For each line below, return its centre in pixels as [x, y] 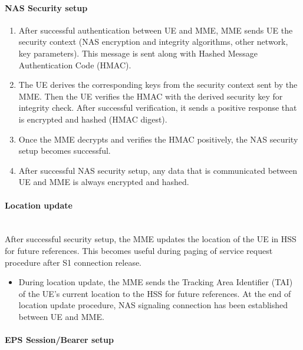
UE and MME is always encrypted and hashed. [104, 182]
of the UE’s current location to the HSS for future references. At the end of [155, 293]
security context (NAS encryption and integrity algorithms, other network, [153, 42]
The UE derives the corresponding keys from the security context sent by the [158, 85]
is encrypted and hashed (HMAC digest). [93, 119]
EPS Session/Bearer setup [59, 340]
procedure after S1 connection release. [73, 262]
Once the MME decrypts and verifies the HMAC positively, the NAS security [158, 139]
